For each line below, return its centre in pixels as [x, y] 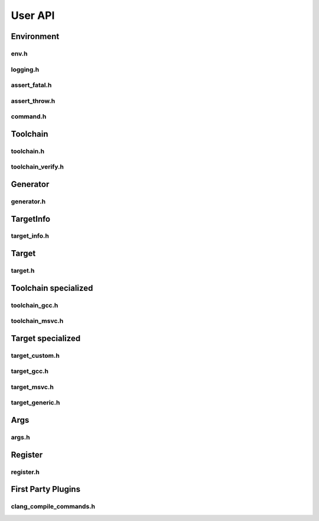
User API [33, 15]
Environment [35, 36]
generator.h [28, 201]
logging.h [25, 69]
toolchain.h [27, 151]
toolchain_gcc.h [35, 305]
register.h [25, 472]
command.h [29, 117]
